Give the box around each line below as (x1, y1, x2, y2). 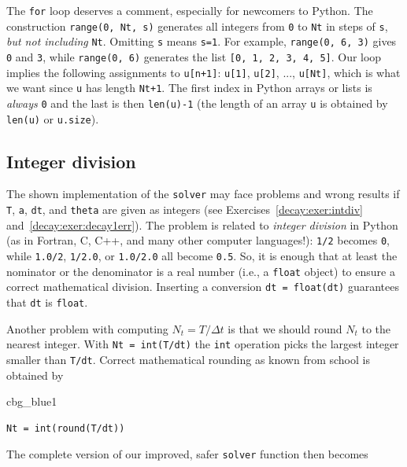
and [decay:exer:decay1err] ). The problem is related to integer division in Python (6, 216, 398, 233)
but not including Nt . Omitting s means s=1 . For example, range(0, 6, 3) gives (6, 33, 397, 50)
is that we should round (228, 320, 342, 336)
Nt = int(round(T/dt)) (6, 422, 125, 434)
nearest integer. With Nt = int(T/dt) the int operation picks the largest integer (6, 336, 399, 352)
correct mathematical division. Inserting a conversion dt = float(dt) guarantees (6, 278, 399, 295)
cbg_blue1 (6, 393, 57, 410)
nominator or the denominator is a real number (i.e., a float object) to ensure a (6, 263, 395, 279)
